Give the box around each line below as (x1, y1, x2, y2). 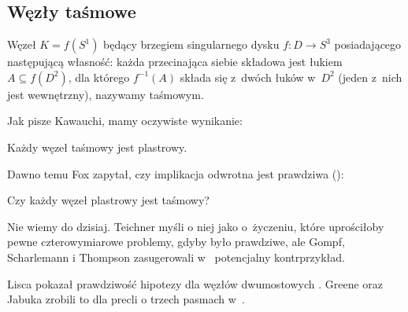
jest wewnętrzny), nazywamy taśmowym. (7, 86, 204, 102)
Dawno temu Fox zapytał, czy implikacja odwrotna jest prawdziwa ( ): (7, 165, 344, 182)
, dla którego (68, 68, 130, 85)
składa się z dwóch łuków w (180, 68, 316, 85)
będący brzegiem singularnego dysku (103, 36, 280, 53)
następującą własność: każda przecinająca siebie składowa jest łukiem (7, 53, 343, 70)
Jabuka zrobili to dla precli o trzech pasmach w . (7, 291, 245, 307)
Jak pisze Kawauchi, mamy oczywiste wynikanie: (7, 112, 243, 129)
